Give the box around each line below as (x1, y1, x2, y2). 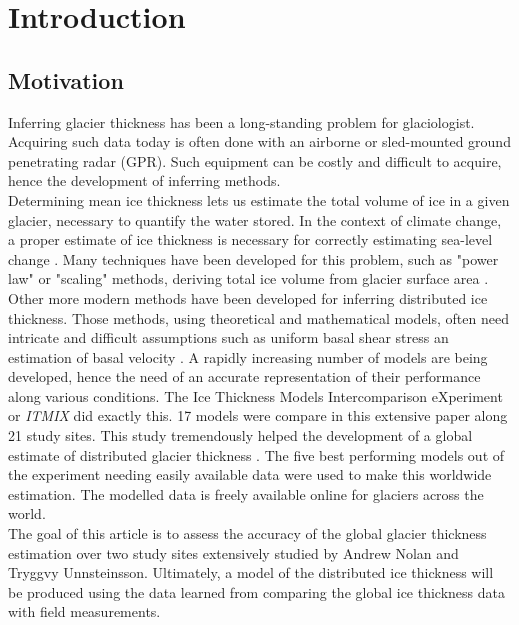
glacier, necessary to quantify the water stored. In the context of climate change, (8, 209, 502, 230)
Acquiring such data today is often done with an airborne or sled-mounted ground (8, 131, 511, 152)
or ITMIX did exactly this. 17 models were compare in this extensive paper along (8, 405, 508, 426)
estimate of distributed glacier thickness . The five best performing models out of (8, 444, 505, 465)
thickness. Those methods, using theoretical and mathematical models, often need (8, 307, 509, 328)
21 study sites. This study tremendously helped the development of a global (8, 425, 473, 446)
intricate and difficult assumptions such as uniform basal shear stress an (8, 327, 449, 348)
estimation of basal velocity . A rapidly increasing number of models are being (8, 346, 488, 367)
